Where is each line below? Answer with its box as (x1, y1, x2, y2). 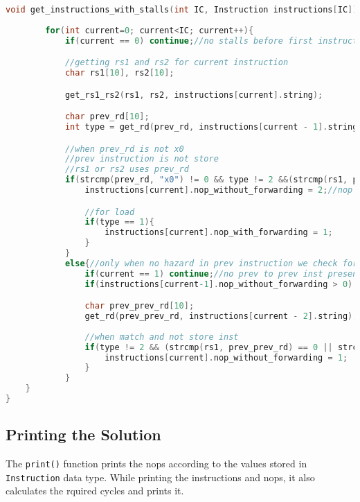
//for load (84, 207, 135, 217)
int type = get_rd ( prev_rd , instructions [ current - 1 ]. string (64, 121, 358, 132)
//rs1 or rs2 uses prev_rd (64, 164, 189, 175)
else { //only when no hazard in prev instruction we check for (64, 258, 358, 268)
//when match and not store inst (84, 331, 239, 342)
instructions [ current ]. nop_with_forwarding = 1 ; (105, 227, 333, 238)
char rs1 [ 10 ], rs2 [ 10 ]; (64, 68, 174, 78)
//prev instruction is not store (64, 154, 219, 164)
